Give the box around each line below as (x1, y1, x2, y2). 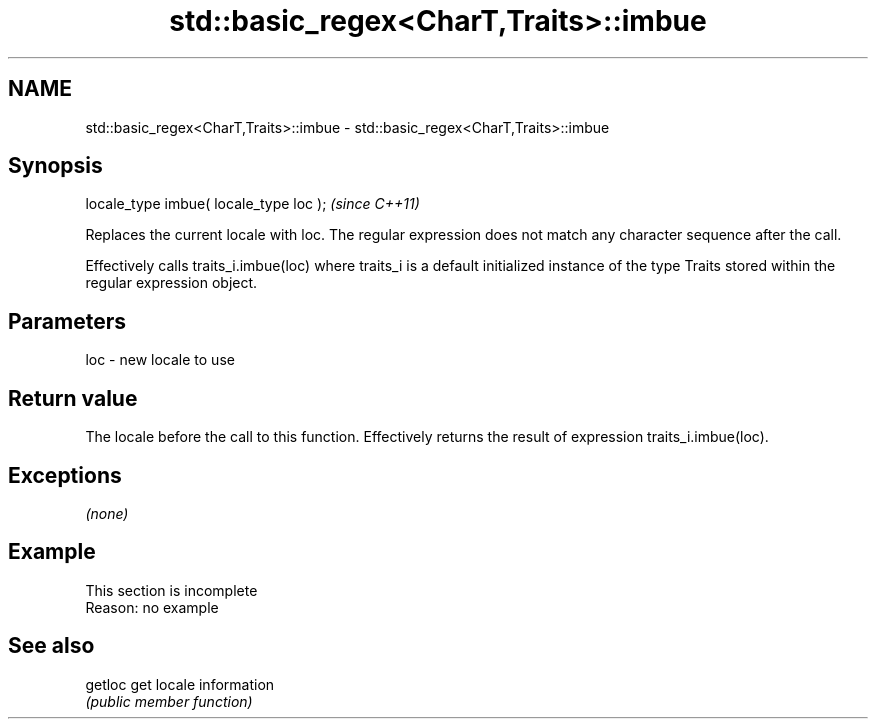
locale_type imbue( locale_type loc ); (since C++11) (85, 195, 420, 213)
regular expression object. (85, 274, 258, 292)
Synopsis (8, 153, 103, 179)
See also (8, 633, 95, 659)
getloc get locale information (85, 675, 275, 693)
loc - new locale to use (85, 351, 235, 369)
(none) (85, 504, 129, 522)
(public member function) (85, 692, 253, 710)
